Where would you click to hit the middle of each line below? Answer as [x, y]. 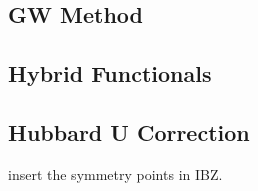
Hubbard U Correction [129, 131]
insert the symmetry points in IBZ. [115, 173]
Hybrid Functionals [110, 73]
